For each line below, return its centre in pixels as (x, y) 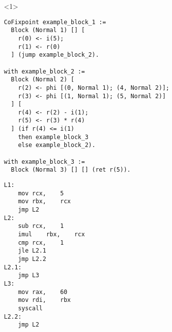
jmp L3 (29, 276)
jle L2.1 (32, 251)
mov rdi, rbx (44, 300)
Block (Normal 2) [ (43, 80)
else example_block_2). (57, 145)
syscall (30, 308)
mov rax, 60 (43, 292)
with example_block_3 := (44, 162)
